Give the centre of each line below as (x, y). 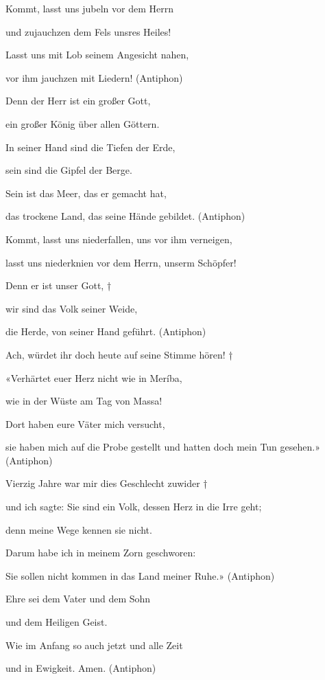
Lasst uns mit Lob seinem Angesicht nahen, (97, 55)
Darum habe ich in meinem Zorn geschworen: (101, 553)
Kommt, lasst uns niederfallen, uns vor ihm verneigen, (119, 239)
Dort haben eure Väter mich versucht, (85, 423)
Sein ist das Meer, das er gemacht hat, (86, 193)
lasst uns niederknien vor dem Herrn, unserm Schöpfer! (121, 262)
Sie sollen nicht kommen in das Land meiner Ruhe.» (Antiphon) (140, 575)
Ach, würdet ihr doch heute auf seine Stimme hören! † (119, 354)
